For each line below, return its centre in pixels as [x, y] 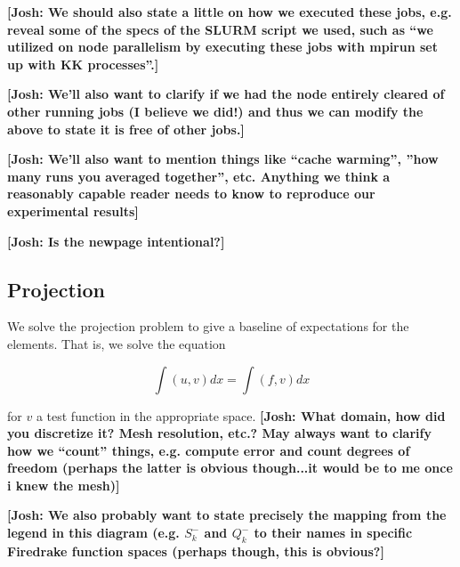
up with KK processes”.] [83, 64]
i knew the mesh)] [64, 485]
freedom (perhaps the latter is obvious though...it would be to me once [230, 468]
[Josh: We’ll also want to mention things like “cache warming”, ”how [223, 159]
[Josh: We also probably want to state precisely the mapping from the [227, 515]
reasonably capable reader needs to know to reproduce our [191, 194]
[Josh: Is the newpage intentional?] [116, 241]
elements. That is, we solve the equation [117, 343]
